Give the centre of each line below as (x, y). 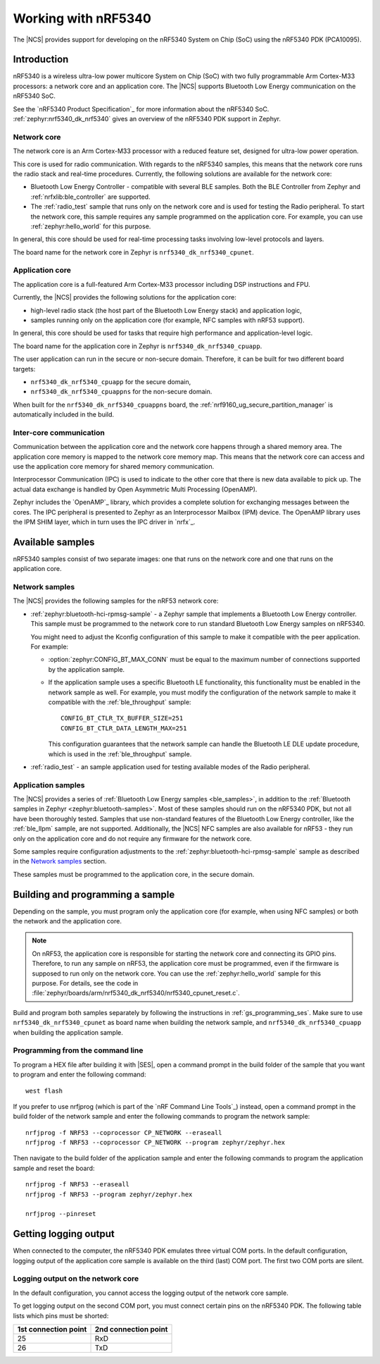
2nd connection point (131, 1329)
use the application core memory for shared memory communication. (114, 467)
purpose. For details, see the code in (85, 983)
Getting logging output (64, 1234)
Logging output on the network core (76, 1279)
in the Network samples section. (60, 861)
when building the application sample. (68, 1032)
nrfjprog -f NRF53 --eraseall (78, 1185)
